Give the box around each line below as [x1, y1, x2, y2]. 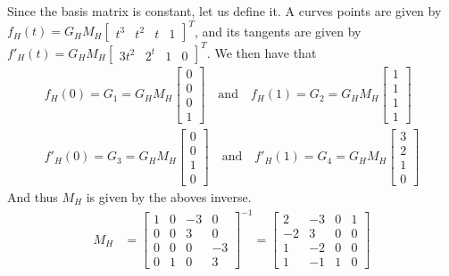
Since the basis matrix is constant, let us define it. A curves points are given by [7, 2, 442, 20]
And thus [7, 187, 58, 206]
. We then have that [206, 43, 317, 61]
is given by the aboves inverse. [86, 187, 252, 206]
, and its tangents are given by [194, 21, 362, 40]
